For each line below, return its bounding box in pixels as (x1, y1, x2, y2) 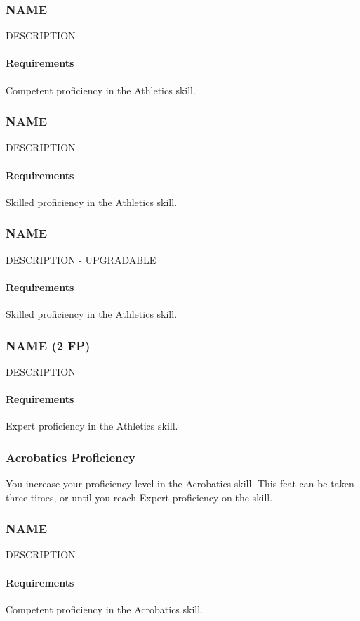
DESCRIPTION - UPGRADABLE (6, 252, 156, 267)
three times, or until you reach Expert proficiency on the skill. (6, 489, 273, 504)
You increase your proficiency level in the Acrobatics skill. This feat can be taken (6, 476, 354, 491)
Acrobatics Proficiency (6, 448, 135, 466)
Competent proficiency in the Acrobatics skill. (6, 601, 204, 616)
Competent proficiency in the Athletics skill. (6, 82, 196, 97)
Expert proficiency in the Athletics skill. (6, 418, 178, 433)
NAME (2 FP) (6, 336, 91, 354)
